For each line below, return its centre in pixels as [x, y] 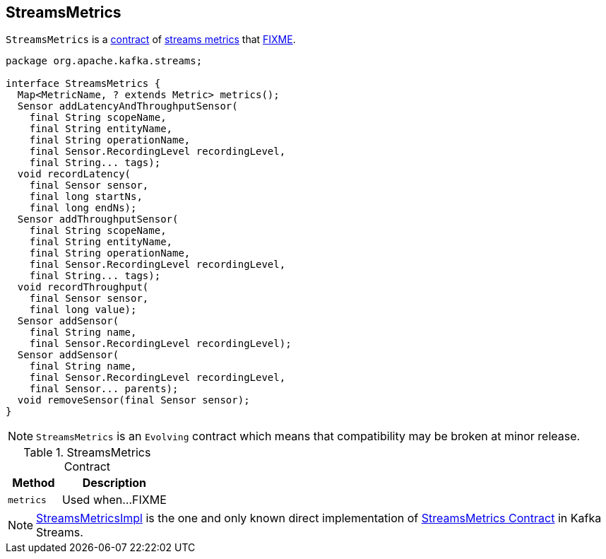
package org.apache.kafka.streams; [104, 61]
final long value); [83, 310]
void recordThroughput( [83, 287]
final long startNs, [86, 197]
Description [114, 483]
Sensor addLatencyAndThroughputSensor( [127, 106]
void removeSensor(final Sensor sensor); [133, 400]
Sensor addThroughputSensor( [98, 219]
